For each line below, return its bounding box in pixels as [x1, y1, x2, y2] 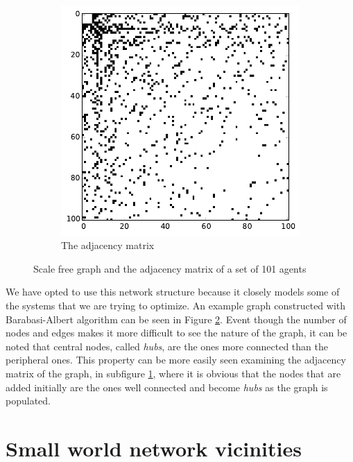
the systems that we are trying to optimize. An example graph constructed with [6, 298, 346, 313]
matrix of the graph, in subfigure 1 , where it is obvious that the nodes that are [6, 366, 341, 381]
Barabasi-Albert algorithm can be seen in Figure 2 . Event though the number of [6, 311, 347, 326]
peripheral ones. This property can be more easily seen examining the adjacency [6, 352, 346, 367]
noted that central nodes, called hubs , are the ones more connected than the [6, 339, 328, 353]
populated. [6, 393, 51, 408]
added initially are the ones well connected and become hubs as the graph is [6, 379, 328, 394]
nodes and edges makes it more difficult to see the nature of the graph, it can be [6, 325, 347, 340]
